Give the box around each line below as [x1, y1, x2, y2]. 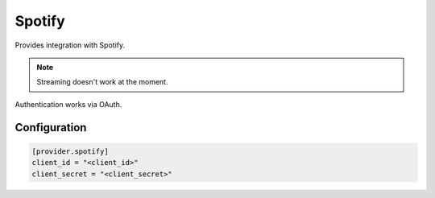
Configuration [14, 121, 87, 134]
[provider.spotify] [31, 146, 109, 156]
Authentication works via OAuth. [14, 99, 122, 109]
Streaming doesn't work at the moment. [36, 77, 168, 87]
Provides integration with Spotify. [14, 40, 126, 50]
